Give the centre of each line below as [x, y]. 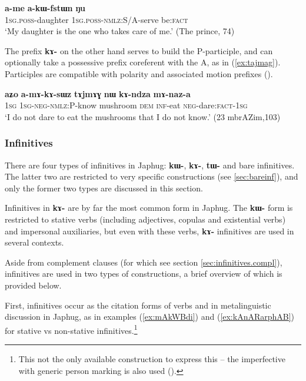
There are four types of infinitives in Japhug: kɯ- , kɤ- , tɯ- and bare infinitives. [150, 165]
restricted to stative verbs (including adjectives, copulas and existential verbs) [145, 219]
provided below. [33, 285]
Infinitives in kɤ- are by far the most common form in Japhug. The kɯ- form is [149, 208]
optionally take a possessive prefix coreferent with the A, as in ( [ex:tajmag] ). [143, 62]
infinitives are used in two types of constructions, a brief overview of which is [144, 274]
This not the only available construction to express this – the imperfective [152, 358]
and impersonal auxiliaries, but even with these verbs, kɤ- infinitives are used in [149, 231]
